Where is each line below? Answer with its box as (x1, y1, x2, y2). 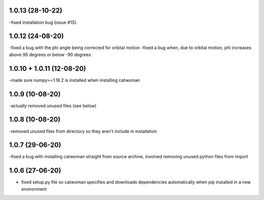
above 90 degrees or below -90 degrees (9, 52, 91, 57)
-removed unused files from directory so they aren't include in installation (9, 128, 157, 134)
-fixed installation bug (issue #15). (9, 19, 78, 25)
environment (21, 186, 47, 192)
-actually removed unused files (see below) (9, 103, 97, 109)
